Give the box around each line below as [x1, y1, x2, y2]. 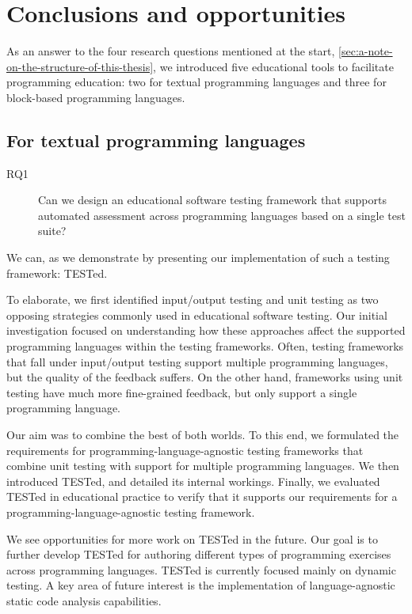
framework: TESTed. [6, 264, 108, 281]
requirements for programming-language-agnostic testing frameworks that [6, 442, 364, 458]
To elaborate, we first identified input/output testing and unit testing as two [6, 291, 379, 308]
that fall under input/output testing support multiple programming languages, [6, 353, 388, 370]
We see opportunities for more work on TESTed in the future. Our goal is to [6, 530, 378, 547]
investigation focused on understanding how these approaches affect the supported [6, 322, 406, 339]
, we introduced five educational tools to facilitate [153, 58, 394, 74]
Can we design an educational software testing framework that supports [38, 191, 387, 208]
